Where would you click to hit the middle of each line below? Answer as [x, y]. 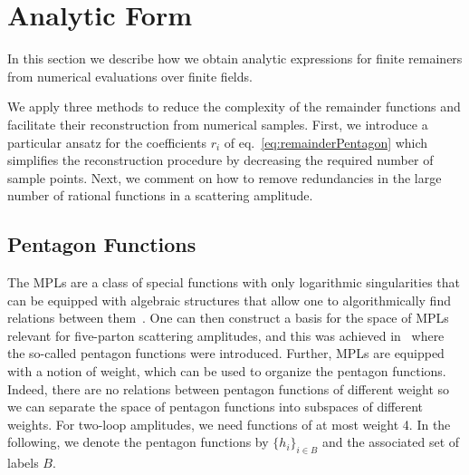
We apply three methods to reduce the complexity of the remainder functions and [234, 107]
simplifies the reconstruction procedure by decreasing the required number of [220, 160]
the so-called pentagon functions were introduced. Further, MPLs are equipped [226, 353]
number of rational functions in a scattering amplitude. [160, 195]
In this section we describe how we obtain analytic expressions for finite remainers [235, 58]
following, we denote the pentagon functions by [138, 442]
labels [23, 463]
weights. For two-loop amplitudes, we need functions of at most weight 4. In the [229, 424]
